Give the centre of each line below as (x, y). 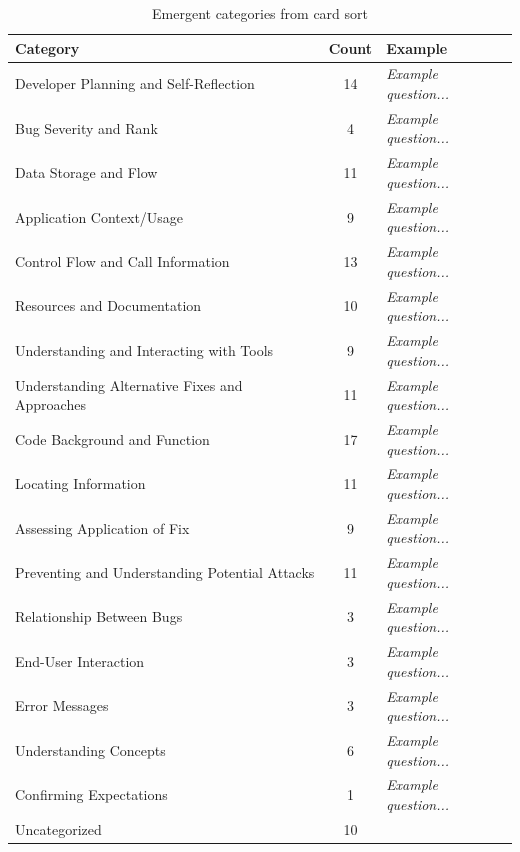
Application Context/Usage (99, 216)
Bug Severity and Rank (86, 127)
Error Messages (62, 705)
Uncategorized (58, 828)
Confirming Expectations (91, 794)
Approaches (50, 404)
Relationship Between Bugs (99, 616)
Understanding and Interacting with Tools (144, 349)
